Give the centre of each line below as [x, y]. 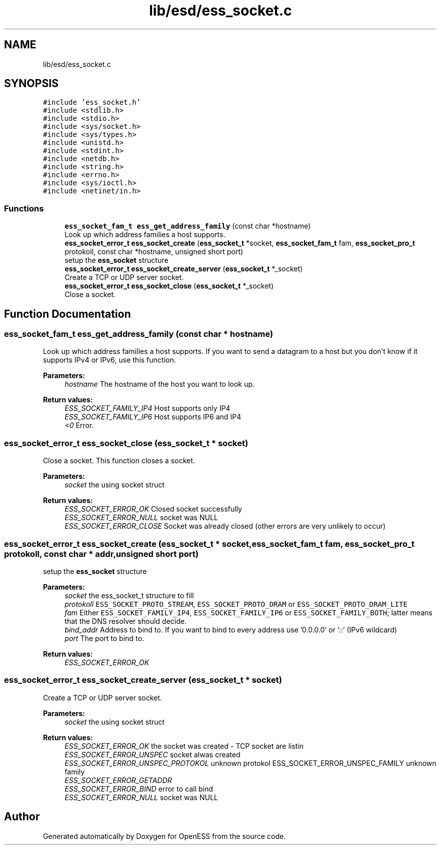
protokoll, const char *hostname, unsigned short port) [154, 252]
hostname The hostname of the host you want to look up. [160, 384]
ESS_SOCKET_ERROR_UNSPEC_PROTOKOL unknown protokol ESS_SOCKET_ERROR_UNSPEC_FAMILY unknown [250, 763]
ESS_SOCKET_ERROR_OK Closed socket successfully [153, 509]
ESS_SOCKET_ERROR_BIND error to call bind [139, 789]
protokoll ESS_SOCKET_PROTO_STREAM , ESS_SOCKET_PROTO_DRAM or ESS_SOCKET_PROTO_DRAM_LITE [236, 604]
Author [22, 817]
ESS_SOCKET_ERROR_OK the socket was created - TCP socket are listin [184, 746]
